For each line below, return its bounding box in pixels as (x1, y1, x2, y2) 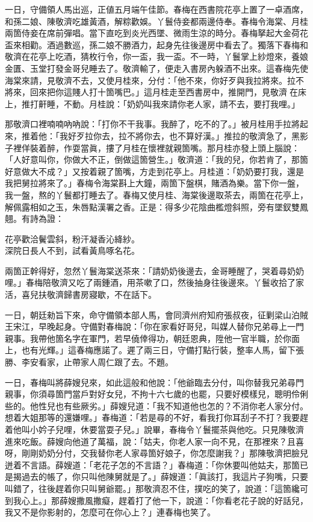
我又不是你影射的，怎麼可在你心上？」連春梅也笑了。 (5, 506, 215, 518)
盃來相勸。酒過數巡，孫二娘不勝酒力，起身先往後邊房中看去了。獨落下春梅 (5, 38, 300, 51)
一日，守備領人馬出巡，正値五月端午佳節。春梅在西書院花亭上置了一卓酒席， (5, 3, 308, 15)
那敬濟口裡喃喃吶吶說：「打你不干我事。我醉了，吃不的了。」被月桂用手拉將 (5, 118, 300, 130)
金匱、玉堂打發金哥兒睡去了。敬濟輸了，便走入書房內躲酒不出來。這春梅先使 (5, 61, 308, 74)
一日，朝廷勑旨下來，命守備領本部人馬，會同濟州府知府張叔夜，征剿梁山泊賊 (5, 308, 308, 321)
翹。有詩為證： (5, 212, 64, 225)
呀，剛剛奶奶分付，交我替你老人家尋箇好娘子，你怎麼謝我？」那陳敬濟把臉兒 (5, 447, 308, 459)
